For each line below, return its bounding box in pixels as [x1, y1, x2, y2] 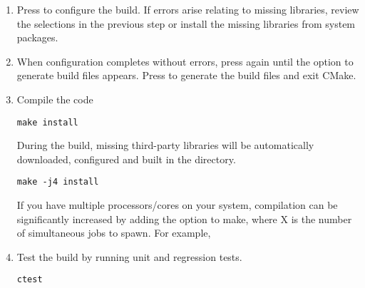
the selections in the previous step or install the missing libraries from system [16, 16, 356, 31]
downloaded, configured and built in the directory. [16, 151, 236, 166]
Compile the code [16, 91, 93, 106]
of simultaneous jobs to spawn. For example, [16, 225, 211, 240]
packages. [16, 30, 58, 45]
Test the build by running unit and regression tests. [16, 249, 242, 264]
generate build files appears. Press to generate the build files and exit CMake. [16, 68, 356, 83]
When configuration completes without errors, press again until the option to [16, 53, 354, 68]
